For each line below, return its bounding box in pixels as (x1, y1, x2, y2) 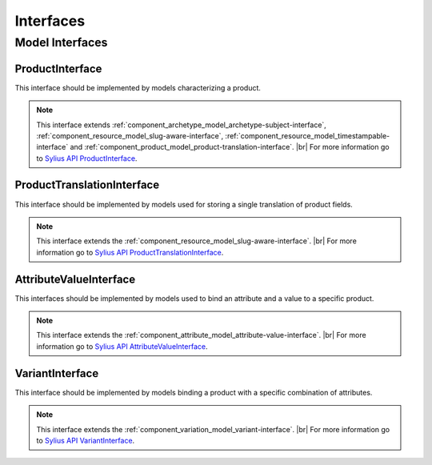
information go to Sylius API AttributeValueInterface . (36, 341, 208, 351)
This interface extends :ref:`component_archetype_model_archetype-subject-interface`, (36, 120, 327, 130)
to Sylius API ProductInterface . (36, 153, 138, 163)
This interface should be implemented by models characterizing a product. (14, 82, 262, 92)
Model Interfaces (14, 35, 108, 50)
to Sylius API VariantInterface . (36, 435, 135, 445)
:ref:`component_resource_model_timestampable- (225, 130, 390, 140)
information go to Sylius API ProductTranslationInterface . (36, 247, 224, 257)
